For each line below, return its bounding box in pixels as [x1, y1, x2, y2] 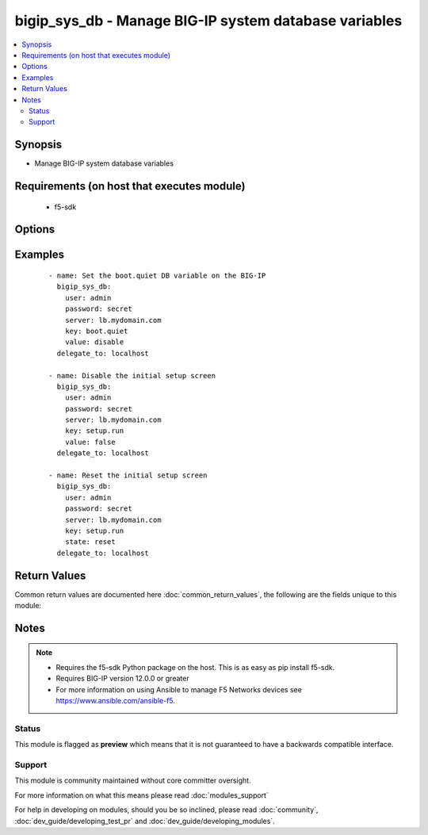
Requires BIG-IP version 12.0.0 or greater [55, 674, 189, 684]
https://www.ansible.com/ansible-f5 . [55, 696, 176, 706]
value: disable [64, 338, 124, 347]
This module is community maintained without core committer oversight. [14, 776, 251, 785]
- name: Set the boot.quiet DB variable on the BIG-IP [48, 271, 266, 281]
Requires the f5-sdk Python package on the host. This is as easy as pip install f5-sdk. [55, 662, 335, 672]
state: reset [64, 538, 116, 546]
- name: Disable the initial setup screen [48, 371, 216, 380]
